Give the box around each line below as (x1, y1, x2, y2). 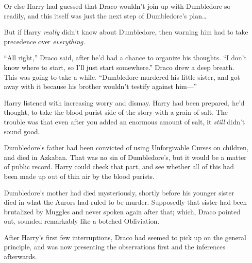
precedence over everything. (4, 36, 85, 46)
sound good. (4, 126, 40, 136)
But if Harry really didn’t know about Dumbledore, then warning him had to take (4, 27, 248, 37)
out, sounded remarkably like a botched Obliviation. (4, 216, 160, 226)
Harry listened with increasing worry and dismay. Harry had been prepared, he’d (4, 97, 245, 107)
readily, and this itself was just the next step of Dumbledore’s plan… (4, 10, 207, 20)
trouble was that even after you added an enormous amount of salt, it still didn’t (4, 116, 245, 126)
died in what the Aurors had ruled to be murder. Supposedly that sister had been (4, 197, 247, 207)
